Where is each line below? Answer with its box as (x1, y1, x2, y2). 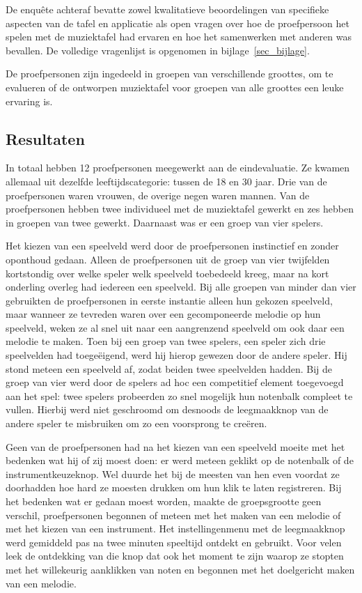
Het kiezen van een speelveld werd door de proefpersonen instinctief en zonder (6, 238, 339, 253)
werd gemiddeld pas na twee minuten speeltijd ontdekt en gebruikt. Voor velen (6, 534, 342, 549)
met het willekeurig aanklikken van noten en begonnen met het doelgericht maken (6, 562, 355, 576)
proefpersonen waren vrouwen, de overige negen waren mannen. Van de (6, 187, 310, 202)
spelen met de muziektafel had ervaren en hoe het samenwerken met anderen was (6, 29, 352, 44)
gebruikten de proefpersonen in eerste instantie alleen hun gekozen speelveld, (6, 293, 333, 307)
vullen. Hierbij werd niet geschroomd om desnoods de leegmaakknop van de (6, 402, 329, 417)
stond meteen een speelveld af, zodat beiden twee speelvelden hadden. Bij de (6, 361, 332, 376)
